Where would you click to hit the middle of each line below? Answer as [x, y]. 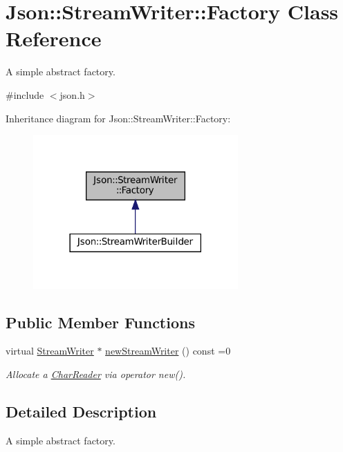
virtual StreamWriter [50, 351]
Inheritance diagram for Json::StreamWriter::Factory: [118, 118]
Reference [54, 38]
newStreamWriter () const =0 [168, 351]
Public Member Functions [100, 322]
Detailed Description [81, 411]
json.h [72, 94]
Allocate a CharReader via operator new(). [96, 374]
